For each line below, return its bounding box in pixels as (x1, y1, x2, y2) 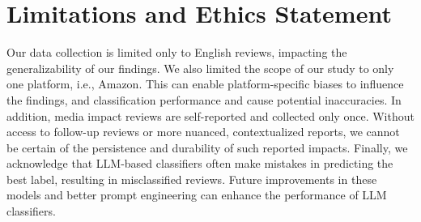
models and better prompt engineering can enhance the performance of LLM (6, 186, 387, 203)
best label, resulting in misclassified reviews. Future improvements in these (6, 170, 377, 187)
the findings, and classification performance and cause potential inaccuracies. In (6, 91, 402, 108)
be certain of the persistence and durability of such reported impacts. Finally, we (6, 139, 408, 156)
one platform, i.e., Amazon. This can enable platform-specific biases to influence (6, 75, 404, 92)
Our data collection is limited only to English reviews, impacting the (6, 44, 347, 61)
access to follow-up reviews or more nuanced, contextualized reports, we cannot (6, 123, 400, 140)
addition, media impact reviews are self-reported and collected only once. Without (6, 107, 415, 124)
